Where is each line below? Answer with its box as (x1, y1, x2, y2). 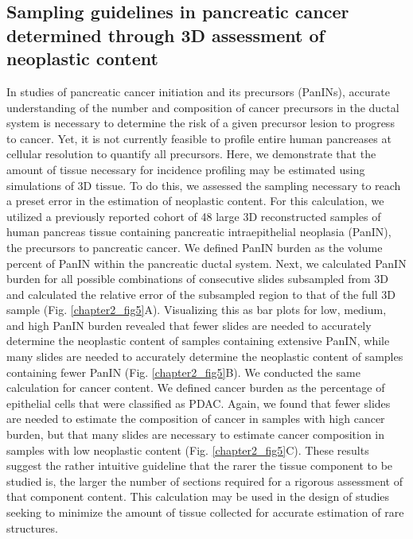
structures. (6, 519, 58, 536)
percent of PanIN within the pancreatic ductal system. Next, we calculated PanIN (6, 254, 407, 271)
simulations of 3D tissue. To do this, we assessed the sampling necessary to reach (6, 176, 401, 193)
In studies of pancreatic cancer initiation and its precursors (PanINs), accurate (6, 83, 390, 99)
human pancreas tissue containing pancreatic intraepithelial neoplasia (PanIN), (6, 223, 392, 240)
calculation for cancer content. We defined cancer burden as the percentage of (6, 379, 385, 396)
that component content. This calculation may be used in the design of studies (6, 488, 390, 505)
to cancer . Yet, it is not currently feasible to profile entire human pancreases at (6, 130, 392, 146)
